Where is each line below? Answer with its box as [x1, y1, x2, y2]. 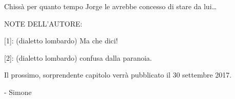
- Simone [4, 86, 32, 97]
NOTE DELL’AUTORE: [4, 18, 82, 29]
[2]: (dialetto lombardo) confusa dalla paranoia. [4, 52, 152, 63]
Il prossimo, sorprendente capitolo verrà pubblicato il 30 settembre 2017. [4, 69, 232, 80]
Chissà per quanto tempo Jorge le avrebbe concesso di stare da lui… [4, 1, 217, 11]
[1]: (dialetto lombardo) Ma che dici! [4, 35, 118, 46]
